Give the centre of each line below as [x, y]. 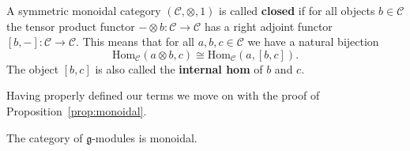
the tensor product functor [71, 26]
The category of [45, 137]
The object [33, 68]
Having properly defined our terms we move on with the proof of [163, 95]
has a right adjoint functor [268, 26]
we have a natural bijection [313, 42]
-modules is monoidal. [145, 137]
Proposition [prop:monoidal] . [77, 110]
